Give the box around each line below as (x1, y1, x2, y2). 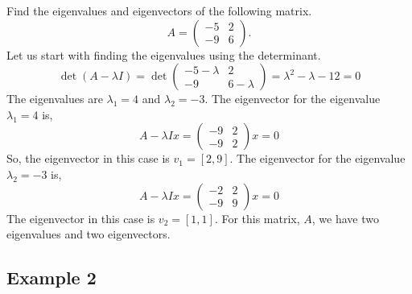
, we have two (311, 209, 379, 226)
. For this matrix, (214, 209, 300, 226)
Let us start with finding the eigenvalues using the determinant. (6, 46, 321, 63)
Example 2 (6, 265, 97, 290)
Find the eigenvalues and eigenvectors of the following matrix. (6, 2, 312, 19)
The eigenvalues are (6, 90, 103, 107)
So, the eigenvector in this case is (6, 150, 170, 167)
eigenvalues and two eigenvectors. (6, 226, 171, 242)
